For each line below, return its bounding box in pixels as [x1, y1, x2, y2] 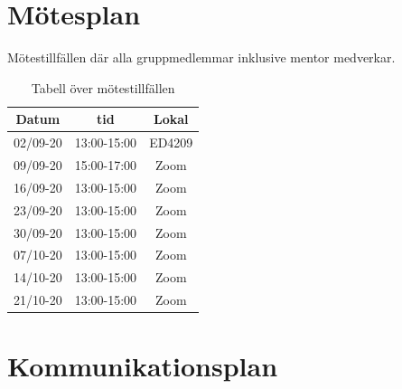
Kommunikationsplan [7, 347, 278, 384]
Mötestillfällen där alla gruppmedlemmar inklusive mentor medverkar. [7, 48, 396, 67]
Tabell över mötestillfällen [31, 78, 175, 97]
